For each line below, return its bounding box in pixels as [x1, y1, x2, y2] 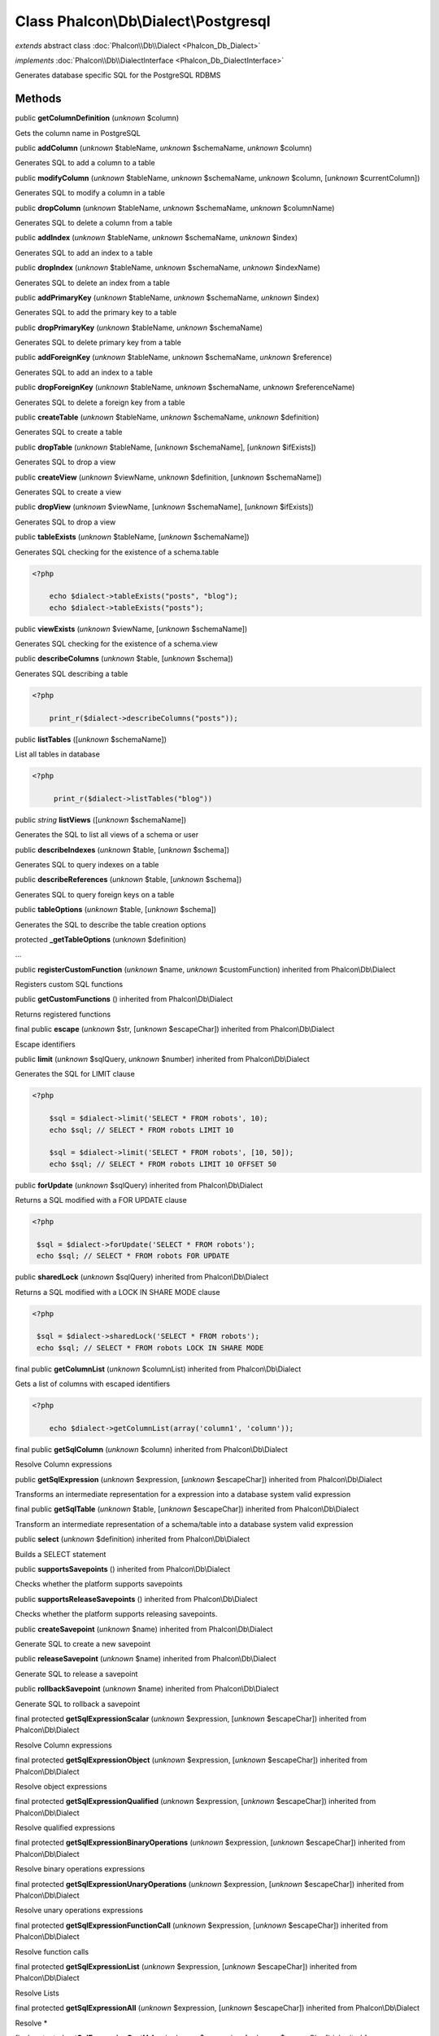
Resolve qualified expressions [15, 1823, 115, 1832]
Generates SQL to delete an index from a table [15, 278, 171, 287]
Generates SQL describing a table [15, 669, 128, 678]
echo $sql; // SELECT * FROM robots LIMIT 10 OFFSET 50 [49, 1159, 277, 1169]
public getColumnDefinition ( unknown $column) [15, 113, 180, 123]
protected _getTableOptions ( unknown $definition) [15, 934, 187, 944]
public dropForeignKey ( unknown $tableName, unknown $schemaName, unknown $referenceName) [15, 383, 355, 393]
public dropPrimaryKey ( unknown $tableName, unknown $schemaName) [15, 323, 263, 332]
